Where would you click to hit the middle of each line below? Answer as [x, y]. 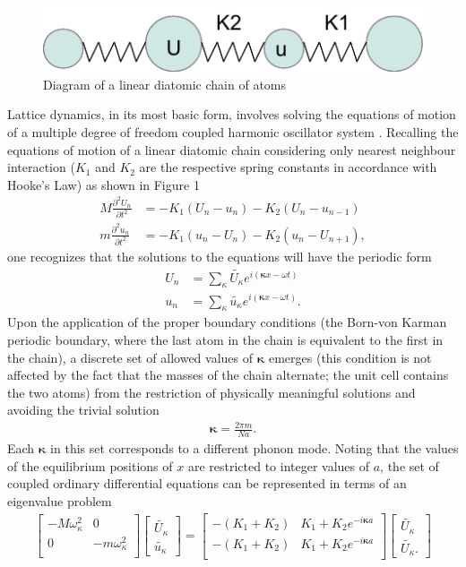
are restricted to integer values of [279, 465]
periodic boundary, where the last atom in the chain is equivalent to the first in [225, 339]
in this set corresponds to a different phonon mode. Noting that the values [255, 448]
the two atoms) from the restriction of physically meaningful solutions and [211, 392]
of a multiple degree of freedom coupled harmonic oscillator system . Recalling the [233, 131]
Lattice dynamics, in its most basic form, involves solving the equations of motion [232, 114]
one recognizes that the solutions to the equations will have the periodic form [220, 256]
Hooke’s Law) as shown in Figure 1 [104, 184]
